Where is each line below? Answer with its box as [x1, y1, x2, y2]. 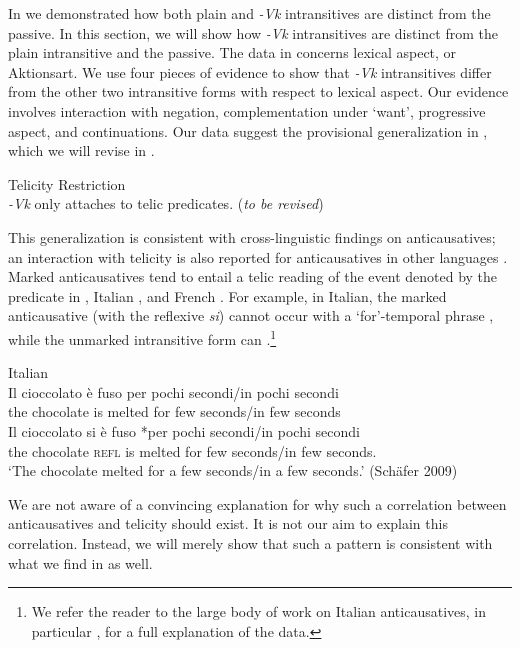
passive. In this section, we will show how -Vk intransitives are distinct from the [8, 22, 498, 43]
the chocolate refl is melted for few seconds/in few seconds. [8, 440, 377, 461]
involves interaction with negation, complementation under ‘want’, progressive [8, 100, 486, 121]
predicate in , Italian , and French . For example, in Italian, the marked [8, 285, 447, 306]
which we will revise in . [8, 140, 155, 161]
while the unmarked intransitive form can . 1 [8, 325, 277, 349]
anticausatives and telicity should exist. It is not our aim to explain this [8, 513, 448, 534]
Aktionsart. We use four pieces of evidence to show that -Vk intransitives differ [8, 61, 492, 82]
